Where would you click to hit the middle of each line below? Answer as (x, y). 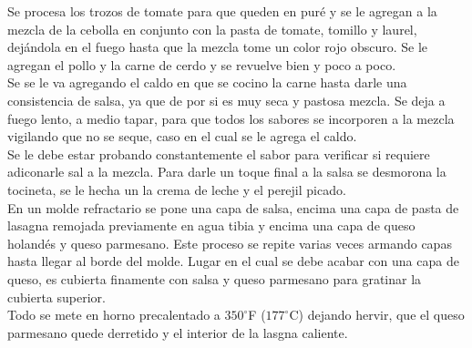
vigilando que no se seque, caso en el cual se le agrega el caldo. (182, 136)
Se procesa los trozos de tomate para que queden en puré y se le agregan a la (222, 11)
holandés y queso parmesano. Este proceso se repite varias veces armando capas (230, 243)
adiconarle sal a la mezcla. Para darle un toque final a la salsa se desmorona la (227, 172)
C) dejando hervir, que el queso (377, 315)
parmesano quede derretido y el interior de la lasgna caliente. (178, 332)
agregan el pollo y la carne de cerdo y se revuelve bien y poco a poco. (202, 64)
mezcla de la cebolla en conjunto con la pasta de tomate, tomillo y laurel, (212, 29)
